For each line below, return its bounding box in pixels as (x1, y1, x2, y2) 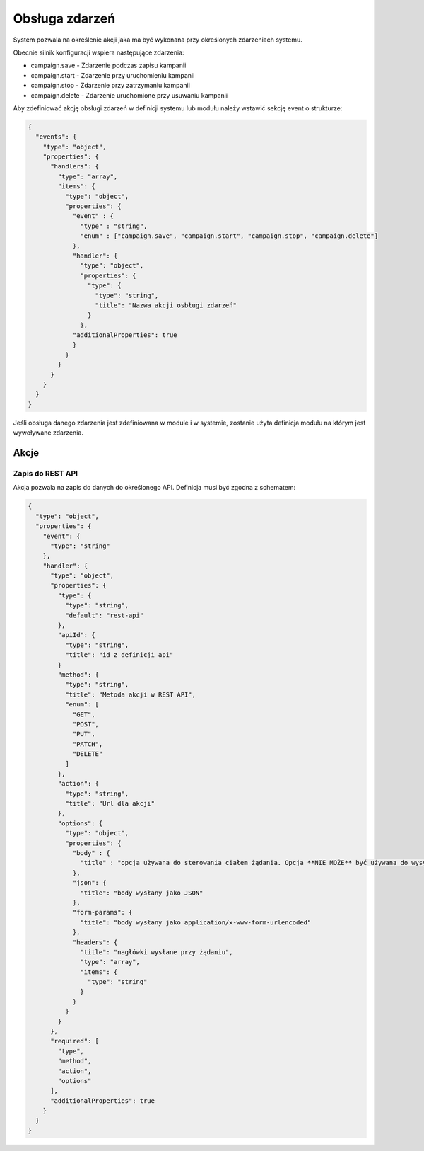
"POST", (72, 720, 99, 728)
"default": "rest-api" (64, 611, 144, 619)
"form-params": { (72, 908, 133, 917)
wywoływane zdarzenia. (13, 428, 84, 437)
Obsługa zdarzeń (13, 11, 116, 26)
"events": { (35, 133, 77, 141)
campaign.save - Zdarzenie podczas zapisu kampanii (30, 61, 187, 70)
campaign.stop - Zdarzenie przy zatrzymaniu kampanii (30, 81, 191, 90)
